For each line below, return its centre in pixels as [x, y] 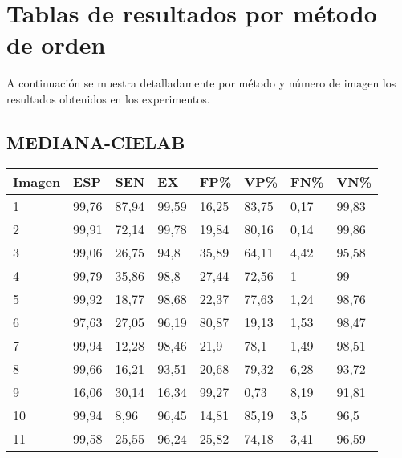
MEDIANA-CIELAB [96, 142]
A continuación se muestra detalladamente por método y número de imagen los [201, 83]
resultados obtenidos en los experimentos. [108, 98]
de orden [56, 45]
